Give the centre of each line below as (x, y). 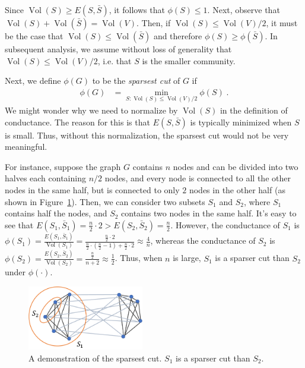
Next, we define (33, 81)
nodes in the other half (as (237, 190)
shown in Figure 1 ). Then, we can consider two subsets (105, 201)
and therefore (178, 36)
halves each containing (45, 178)
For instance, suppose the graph (63, 166)
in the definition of (254, 110)
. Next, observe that (244, 10)
